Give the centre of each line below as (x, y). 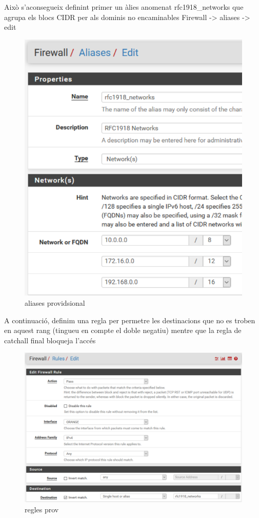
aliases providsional (55, 302)
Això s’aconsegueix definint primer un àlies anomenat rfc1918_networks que (124, 7)
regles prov (42, 509)
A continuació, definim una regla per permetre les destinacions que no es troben (130, 320)
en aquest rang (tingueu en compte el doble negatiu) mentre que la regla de (123, 330)
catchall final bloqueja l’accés (50, 340)
